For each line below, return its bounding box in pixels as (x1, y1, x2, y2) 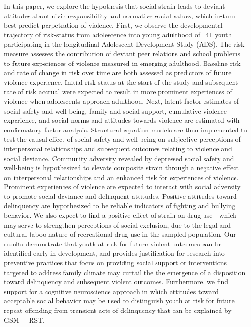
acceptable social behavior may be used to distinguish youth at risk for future (4, 295, 235, 306)
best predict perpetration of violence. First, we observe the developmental (4, 20, 223, 30)
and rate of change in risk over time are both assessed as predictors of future (4, 67, 232, 78)
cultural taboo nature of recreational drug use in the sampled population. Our (4, 229, 236, 239)
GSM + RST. (4, 314, 45, 325)
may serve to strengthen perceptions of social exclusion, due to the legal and (4, 219, 231, 229)
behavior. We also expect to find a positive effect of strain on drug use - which (4, 210, 236, 220)
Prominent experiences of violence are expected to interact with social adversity (4, 181, 241, 192)
